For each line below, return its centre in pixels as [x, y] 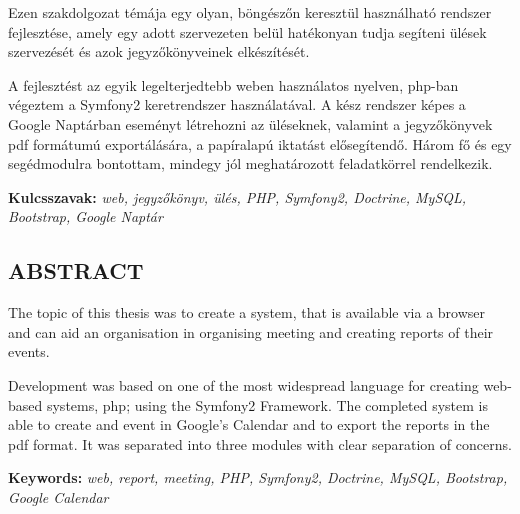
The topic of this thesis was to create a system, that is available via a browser [247, 312]
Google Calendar [58, 496]
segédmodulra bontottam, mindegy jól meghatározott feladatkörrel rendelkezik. [250, 163]
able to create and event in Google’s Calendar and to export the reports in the [249, 424]
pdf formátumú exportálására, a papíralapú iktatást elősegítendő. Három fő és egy [260, 143]
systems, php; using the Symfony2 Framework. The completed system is [267, 404]
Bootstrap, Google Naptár [85, 216]
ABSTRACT [76, 270]
